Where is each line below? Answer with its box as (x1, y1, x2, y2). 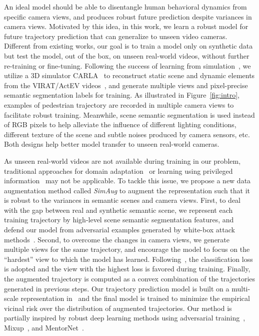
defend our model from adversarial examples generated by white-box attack (4, 224, 235, 235)
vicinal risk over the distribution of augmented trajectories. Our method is (4, 302, 232, 313)
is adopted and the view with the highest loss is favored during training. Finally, (4, 263, 250, 274)
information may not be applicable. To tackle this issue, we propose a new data (4, 175, 251, 186)
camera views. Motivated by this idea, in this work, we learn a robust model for (4, 21, 248, 32)
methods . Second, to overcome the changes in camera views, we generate (4, 234, 229, 244)
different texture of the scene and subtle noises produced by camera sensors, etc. (4, 129, 250, 139)
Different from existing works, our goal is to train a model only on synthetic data (4, 41, 253, 51)
